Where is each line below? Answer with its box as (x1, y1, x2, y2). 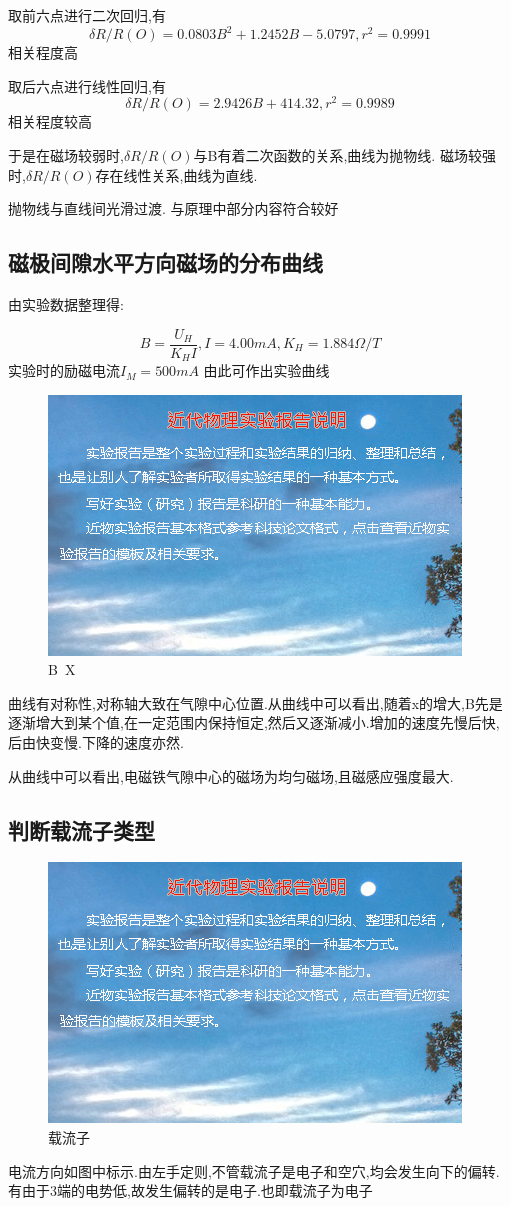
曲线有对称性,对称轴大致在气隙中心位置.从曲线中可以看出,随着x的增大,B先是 (8, 692, 503, 713)
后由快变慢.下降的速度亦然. (8, 732, 184, 753)
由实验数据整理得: (8, 293, 124, 314)
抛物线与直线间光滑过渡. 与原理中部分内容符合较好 (8, 198, 339, 219)
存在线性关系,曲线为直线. (95, 164, 258, 185)
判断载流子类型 (8, 814, 155, 845)
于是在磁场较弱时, (8, 144, 124, 165)
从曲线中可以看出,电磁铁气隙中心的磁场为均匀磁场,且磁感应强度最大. (8, 765, 454, 786)
